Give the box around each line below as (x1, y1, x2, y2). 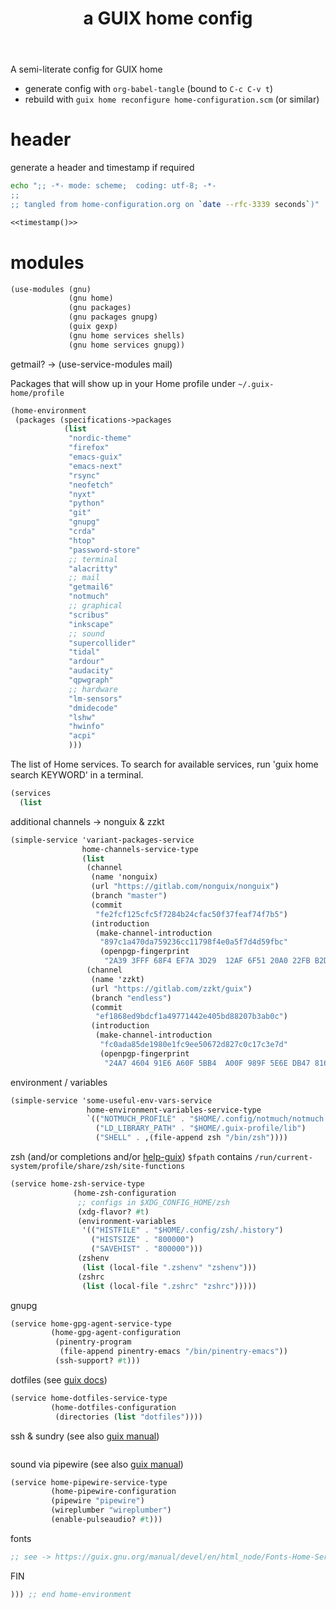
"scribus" (68, 610, 110, 620)
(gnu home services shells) (68, 330, 186, 341)
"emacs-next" (68, 461, 123, 471)
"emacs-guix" (68, 452, 123, 462)
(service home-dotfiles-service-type (10, 1393, 168, 1403)
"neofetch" (68, 480, 114, 490)
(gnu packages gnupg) (68, 312, 159, 322)
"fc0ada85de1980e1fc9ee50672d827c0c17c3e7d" (99, 1040, 288, 1050)
